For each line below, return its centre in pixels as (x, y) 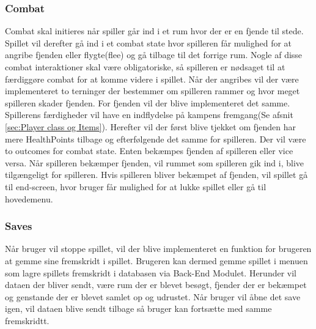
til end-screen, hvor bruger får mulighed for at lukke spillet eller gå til (136, 186)
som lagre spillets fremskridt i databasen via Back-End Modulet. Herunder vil (151, 272)
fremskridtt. (27, 320)
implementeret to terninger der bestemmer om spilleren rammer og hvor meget (152, 91)
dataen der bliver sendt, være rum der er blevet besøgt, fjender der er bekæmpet (156, 285)
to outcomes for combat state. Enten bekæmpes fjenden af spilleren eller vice (149, 151)
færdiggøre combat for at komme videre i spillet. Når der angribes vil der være (152, 79)
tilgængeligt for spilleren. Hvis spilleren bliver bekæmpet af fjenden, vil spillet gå (156, 175)
